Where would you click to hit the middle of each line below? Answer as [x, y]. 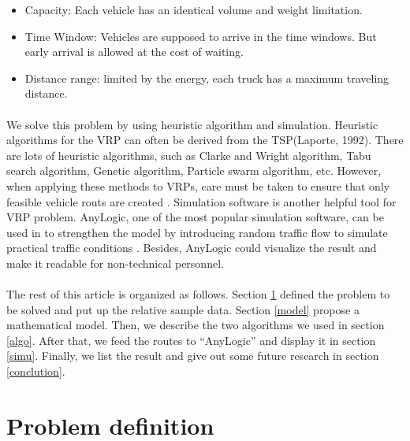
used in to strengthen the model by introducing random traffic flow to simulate [197, 232]
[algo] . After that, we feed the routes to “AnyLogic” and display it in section [191, 340]
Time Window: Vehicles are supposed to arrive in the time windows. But [201, 36]
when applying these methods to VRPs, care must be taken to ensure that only [198, 185]
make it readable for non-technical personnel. [115, 263]
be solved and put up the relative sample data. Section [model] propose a [183, 309]
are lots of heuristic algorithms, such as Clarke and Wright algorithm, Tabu [189, 155]
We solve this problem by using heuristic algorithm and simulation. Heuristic [192, 124]
